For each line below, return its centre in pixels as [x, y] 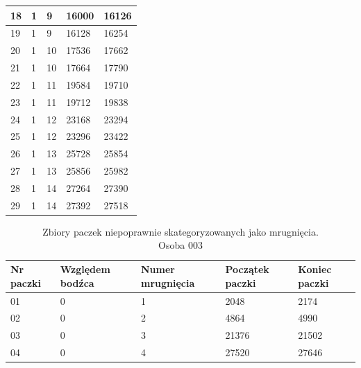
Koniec [315, 269]
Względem [85, 269]
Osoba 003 [180, 245]
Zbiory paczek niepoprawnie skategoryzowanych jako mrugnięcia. [180, 231]
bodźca [77, 282]
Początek [247, 269]
